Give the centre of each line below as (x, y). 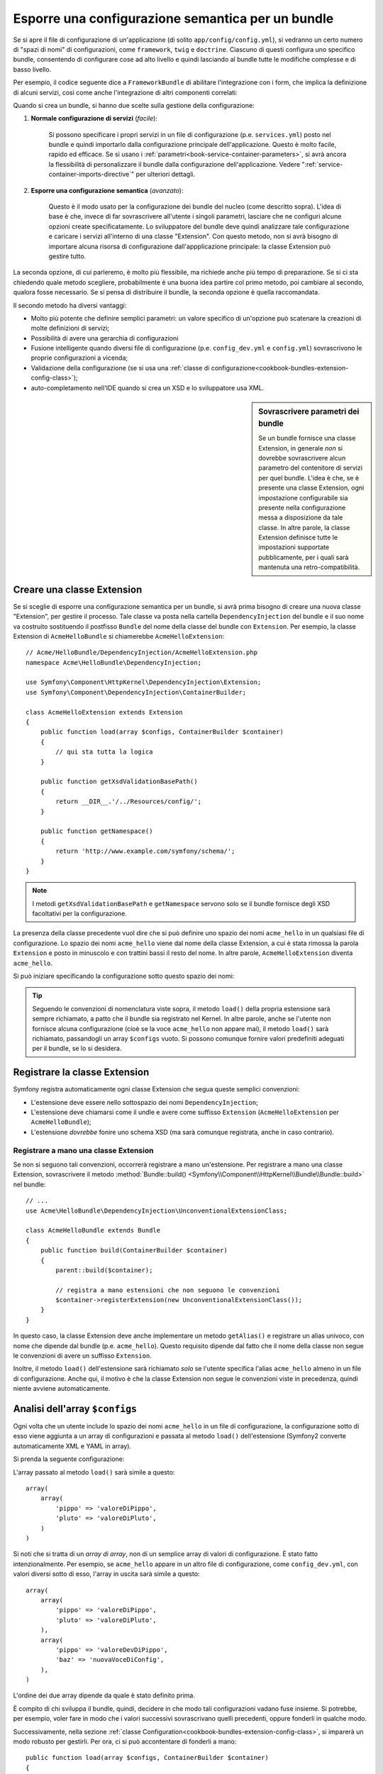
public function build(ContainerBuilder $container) (134, 1250)
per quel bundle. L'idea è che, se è (309, 478)
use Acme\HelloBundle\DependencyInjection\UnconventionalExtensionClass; (157, 1211)
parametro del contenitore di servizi (311, 468)
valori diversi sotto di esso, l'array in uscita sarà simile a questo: (106, 1574)
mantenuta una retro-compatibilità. (309, 567)
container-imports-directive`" (91, 175)
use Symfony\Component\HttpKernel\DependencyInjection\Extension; (144, 682)
